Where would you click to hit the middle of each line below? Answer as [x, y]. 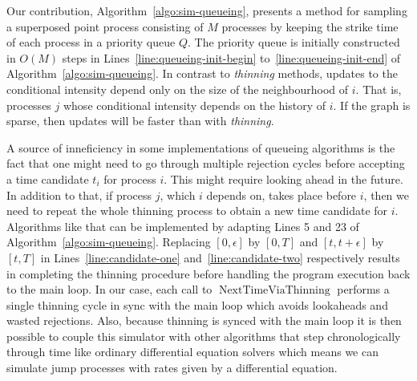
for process [130, 178]
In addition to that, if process [79, 195]
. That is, [379, 89]
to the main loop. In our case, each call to [109, 289]
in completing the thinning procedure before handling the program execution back [208, 273]
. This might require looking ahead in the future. [283, 178]
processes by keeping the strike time [310, 26]
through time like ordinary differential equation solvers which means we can [192, 352]
